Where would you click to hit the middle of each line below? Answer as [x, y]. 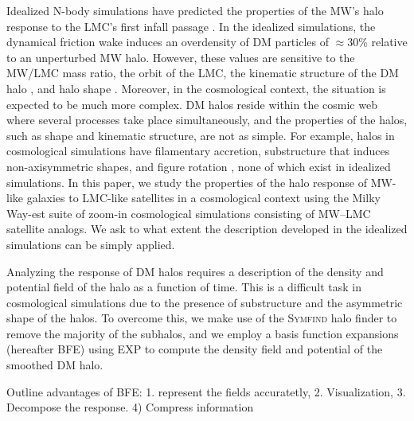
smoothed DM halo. [55, 365]
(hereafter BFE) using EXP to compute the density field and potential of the [195, 349]
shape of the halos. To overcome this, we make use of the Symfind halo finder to [202, 318]
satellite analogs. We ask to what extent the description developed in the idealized [207, 229]
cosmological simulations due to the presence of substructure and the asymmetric [205, 302]
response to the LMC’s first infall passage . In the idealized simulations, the [191, 26]
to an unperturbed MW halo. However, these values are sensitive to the [181, 57]
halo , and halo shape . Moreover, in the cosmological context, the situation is [196, 88]
